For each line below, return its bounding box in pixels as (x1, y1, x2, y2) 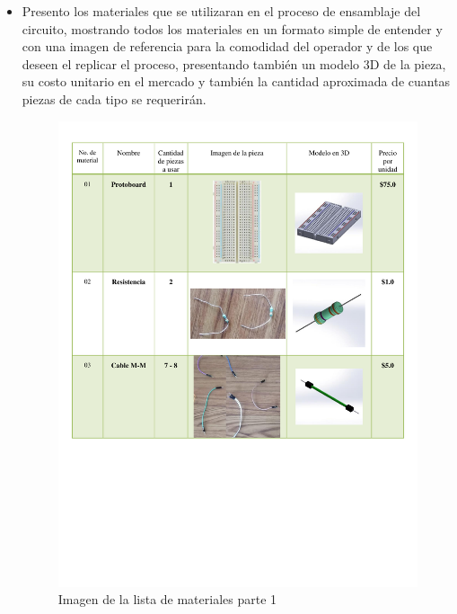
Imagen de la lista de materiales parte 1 (57, 590, 277, 609)
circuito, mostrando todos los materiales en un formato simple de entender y (22, 19, 443, 38)
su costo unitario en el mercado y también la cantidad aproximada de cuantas (22, 72, 451, 91)
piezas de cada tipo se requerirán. (22, 89, 207, 108)
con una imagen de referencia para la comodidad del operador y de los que (22, 37, 433, 56)
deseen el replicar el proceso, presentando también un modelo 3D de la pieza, (22, 54, 446, 73)
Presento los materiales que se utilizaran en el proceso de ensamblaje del (22, 2, 421, 20)
